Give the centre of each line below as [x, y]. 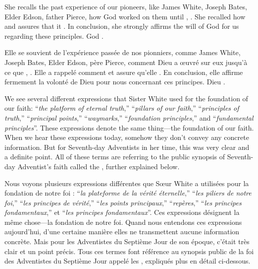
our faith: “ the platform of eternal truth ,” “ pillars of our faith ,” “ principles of [122, 108]
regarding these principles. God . [54, 35]
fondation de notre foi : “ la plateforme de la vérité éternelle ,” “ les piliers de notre [128, 193]
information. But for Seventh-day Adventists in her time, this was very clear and [127, 147]
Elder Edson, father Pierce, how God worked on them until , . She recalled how [125, 16]
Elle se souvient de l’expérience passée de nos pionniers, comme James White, [123, 52]
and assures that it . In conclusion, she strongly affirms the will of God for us [122, 26]
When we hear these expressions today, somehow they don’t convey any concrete [127, 137]
